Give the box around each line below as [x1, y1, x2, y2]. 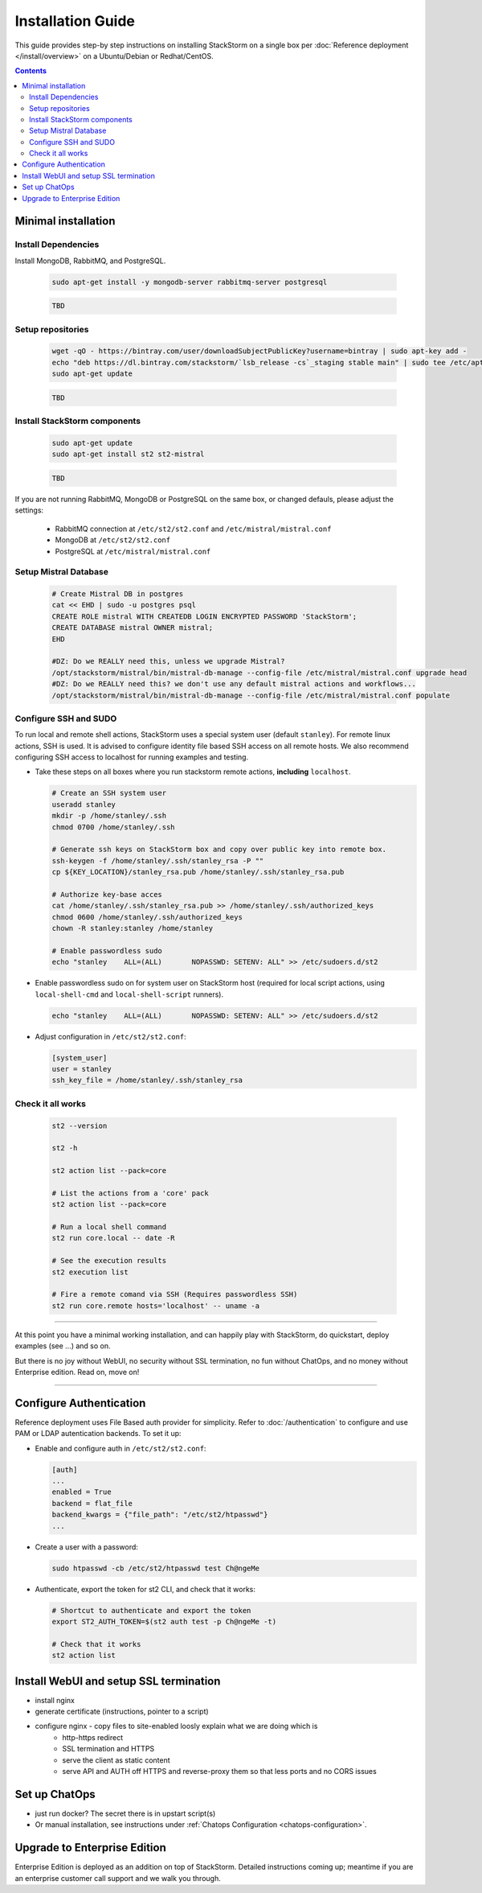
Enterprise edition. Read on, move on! [14, 1367, 140, 1377]
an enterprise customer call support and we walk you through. [14, 1873, 221, 1883]
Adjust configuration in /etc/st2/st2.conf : [35, 1031, 186, 1041]
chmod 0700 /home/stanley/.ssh [51, 822, 176, 832]
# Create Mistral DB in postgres [51, 590, 184, 599]
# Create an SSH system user [51, 788, 167, 798]
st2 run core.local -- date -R [51, 1233, 176, 1243]
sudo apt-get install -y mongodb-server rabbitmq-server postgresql [51, 278, 328, 286]
